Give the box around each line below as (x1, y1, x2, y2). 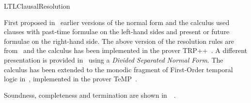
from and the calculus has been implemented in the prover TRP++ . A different (4, 45, 247, 55)
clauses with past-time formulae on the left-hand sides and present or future (4, 26, 230, 37)
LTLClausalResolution (4, 1, 70, 11)
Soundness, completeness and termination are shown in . (4, 90, 176, 100)
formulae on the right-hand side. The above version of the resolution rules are (4, 36, 234, 46)
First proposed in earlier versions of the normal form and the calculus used (4, 17, 230, 27)
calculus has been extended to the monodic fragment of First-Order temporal (4, 64, 233, 74)
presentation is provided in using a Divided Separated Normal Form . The (4, 54, 223, 64)
